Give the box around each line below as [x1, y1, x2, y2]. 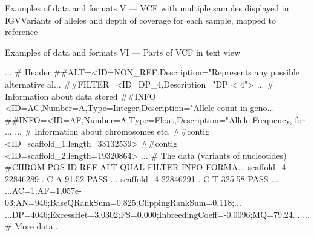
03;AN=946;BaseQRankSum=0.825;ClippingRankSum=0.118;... [5, 196, 241, 208]
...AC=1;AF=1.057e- [5, 184, 82, 197]
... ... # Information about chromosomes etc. [5, 125, 171, 138]
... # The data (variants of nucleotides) [141, 148, 287, 161]
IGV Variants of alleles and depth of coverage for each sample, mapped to [5, 13, 276, 26]
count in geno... [217, 101, 275, 114]
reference [5, 25, 38, 38]
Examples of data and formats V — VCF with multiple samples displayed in [5, 2, 289, 14]
